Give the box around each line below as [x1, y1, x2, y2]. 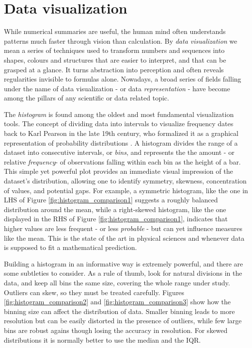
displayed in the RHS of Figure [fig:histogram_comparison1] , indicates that [4, 214, 228, 224]
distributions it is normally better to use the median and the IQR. [4, 334, 201, 345]
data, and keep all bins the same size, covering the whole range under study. [4, 277, 230, 287]
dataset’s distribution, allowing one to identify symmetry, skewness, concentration [4, 176, 247, 186]
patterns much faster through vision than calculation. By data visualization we [4, 35, 237, 46]
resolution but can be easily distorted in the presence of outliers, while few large [4, 315, 242, 326]
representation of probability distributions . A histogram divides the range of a [4, 137, 238, 148]
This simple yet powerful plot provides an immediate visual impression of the [4, 166, 233, 176]
